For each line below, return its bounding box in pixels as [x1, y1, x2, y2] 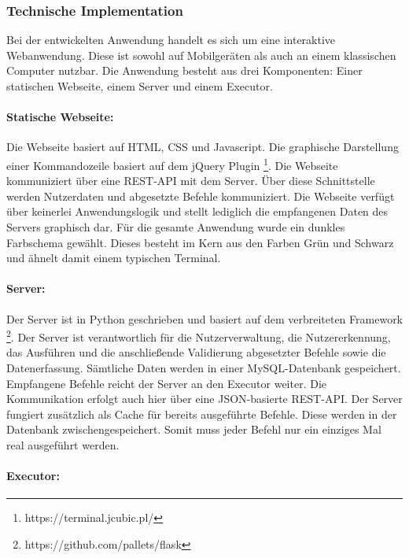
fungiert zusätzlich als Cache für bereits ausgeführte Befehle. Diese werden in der [6, 405, 397, 422]
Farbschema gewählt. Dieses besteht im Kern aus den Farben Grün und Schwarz [6, 234, 394, 250]
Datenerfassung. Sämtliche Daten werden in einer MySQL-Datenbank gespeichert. [6, 360, 401, 376]
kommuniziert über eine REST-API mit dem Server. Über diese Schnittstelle [6, 172, 375, 189]
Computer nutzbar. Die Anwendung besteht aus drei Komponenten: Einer [6, 62, 363, 79]
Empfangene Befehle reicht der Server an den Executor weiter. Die [6, 375, 326, 391]
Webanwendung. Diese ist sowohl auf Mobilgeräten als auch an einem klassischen [6, 46, 396, 63]
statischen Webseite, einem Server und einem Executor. [6, 78, 273, 94]
